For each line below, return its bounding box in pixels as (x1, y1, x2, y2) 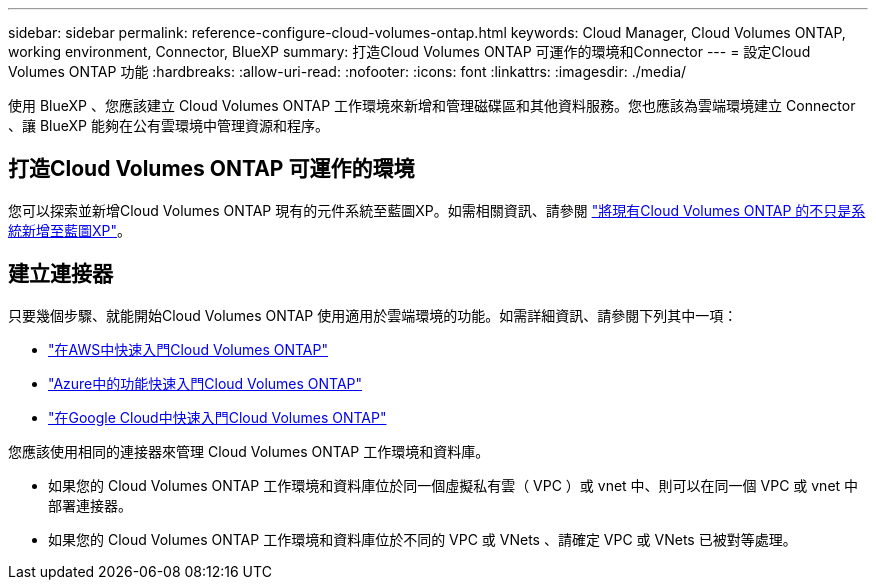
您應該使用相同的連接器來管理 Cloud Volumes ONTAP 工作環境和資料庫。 (8, 442, 490, 460)
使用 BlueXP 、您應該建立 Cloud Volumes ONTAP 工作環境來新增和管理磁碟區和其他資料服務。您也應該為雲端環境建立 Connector (8, 97, 856, 114)
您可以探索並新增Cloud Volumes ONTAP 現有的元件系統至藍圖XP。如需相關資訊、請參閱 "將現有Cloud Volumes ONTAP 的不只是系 (8, 201, 866, 219)
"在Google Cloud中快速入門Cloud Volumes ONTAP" (48, 408, 387, 426)
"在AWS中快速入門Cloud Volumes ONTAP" (48, 340, 328, 358)
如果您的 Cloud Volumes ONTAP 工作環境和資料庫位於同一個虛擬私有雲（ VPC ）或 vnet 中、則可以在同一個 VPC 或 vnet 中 (48, 476, 859, 494)
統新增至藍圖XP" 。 (8, 221, 132, 239)
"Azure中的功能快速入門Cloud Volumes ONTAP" (48, 374, 363, 392)
